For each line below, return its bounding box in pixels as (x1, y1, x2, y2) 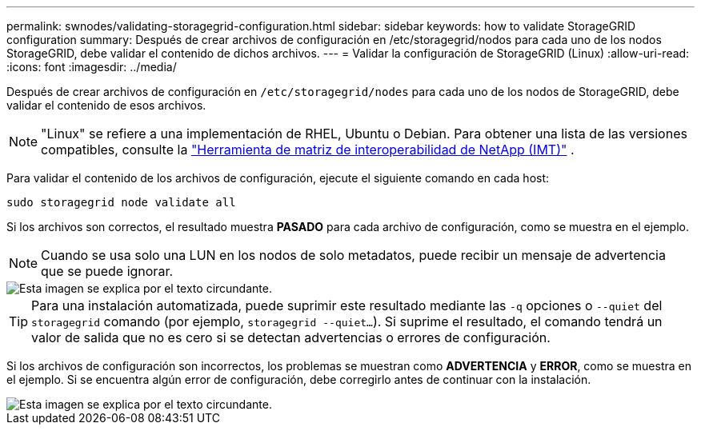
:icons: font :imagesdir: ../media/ (6, 60, 177, 74)
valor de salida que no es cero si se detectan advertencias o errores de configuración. (31, 329, 551, 345)
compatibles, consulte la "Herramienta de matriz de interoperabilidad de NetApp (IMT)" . (41, 142, 575, 158)
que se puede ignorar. (41, 263, 174, 279)
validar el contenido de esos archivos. (6, 98, 206, 112)
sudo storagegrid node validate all (6, 196, 236, 209)
